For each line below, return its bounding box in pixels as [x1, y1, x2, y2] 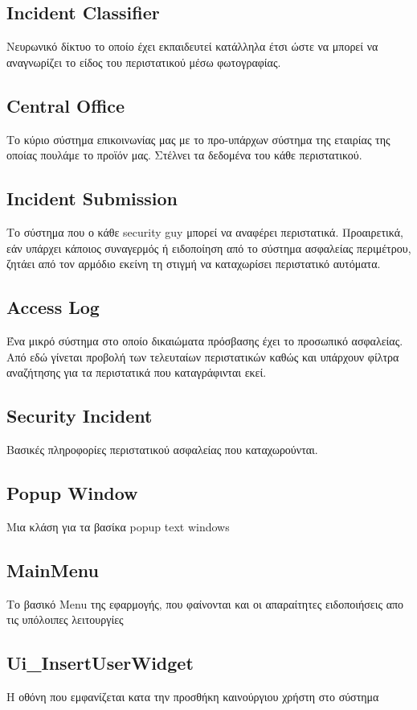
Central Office [6, 93, 125, 118]
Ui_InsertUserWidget [6, 650, 194, 675]
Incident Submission [6, 186, 178, 211]
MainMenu [6, 557, 99, 582]
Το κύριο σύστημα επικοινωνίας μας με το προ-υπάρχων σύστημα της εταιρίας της [6, 130, 390, 147]
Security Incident [6, 403, 153, 428]
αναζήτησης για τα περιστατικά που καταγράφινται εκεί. [6, 364, 267, 381]
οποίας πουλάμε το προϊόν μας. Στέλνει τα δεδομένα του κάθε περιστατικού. [6, 147, 362, 163]
